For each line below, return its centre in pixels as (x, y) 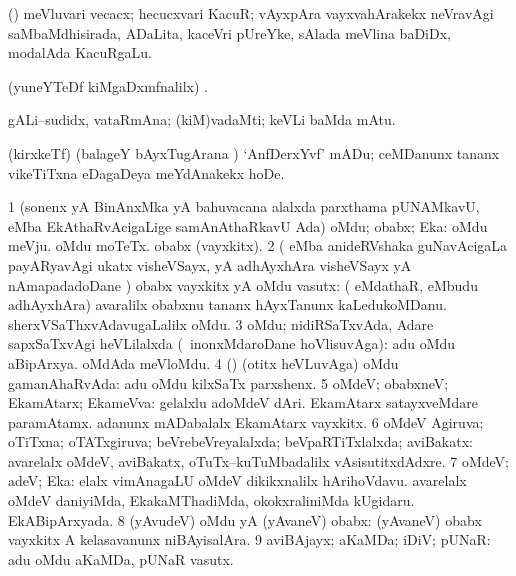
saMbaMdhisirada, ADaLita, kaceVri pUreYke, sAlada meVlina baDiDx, (229, 32)
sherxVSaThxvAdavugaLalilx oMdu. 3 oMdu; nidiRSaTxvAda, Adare (221, 323)
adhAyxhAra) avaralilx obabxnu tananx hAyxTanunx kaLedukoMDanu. (227, 304)
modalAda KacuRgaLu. (80, 52)
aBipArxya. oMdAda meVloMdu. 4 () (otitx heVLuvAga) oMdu (203, 362)
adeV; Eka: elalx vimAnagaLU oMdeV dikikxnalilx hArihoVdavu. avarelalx (237, 480)
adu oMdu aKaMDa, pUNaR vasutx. (121, 558)
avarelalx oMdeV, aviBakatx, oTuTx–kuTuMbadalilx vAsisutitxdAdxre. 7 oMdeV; (259, 460)
